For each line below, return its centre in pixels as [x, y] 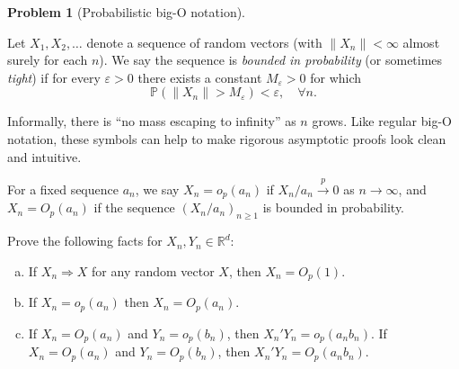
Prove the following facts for [85, 241]
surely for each [48, 60]
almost [421, 42]
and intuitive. [44, 156]
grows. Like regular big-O [382, 121]
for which [336, 77]
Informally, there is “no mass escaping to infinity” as [152, 121]
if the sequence [134, 207]
